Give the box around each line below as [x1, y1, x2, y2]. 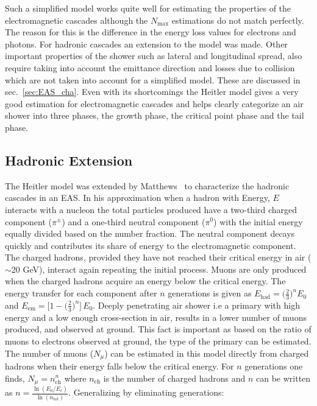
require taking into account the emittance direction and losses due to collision [5, 61, 295, 74]
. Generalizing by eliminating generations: [68, 386, 224, 399]
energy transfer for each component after [5, 287, 157, 299]
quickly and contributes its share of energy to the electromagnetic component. [5, 239, 296, 251]
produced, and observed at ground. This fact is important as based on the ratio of [5, 323, 312, 335]
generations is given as [168, 287, 252, 299]
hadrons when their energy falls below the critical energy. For [5, 359, 234, 372]
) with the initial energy [213, 215, 303, 228]
